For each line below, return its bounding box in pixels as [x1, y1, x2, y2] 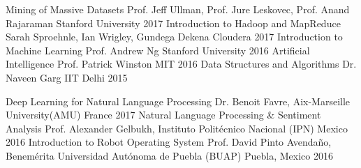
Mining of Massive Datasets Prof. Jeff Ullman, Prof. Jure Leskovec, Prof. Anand [6, 2, 350, 16]
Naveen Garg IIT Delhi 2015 [6, 70, 128, 84]
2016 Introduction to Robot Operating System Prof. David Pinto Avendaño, [6, 135, 332, 149]
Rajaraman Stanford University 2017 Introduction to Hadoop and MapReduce [6, 15, 341, 30]
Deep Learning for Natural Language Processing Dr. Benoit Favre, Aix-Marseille [6, 93, 351, 108]
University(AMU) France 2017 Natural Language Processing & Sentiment [6, 107, 321, 122]
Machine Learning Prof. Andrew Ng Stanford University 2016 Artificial [6, 43, 310, 57]
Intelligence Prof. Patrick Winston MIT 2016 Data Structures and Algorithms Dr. [6, 56, 357, 71]
